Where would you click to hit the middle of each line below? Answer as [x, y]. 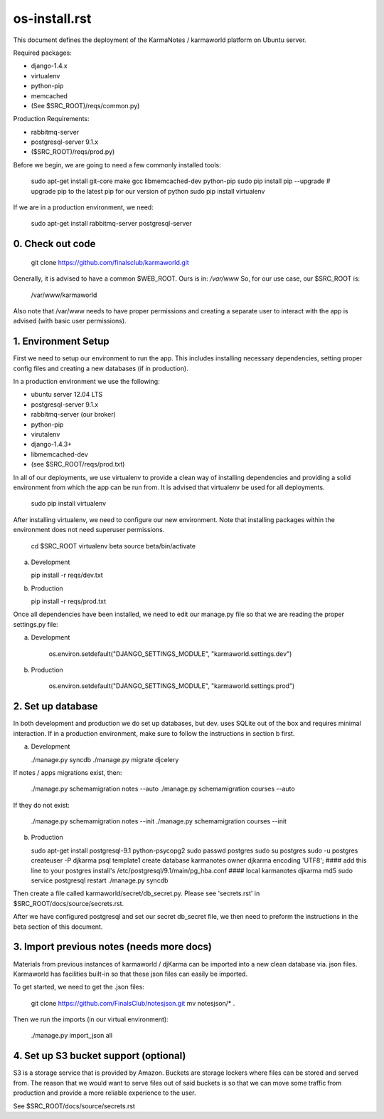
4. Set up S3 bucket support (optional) [100, 1056]
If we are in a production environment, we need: [83, 207]
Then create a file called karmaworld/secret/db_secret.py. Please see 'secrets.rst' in [137, 893]
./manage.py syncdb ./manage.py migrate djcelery [105, 759]
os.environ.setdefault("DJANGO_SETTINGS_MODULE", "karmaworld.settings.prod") [172, 686]
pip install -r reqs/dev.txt [67, 575]
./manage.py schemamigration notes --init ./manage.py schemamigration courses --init [159, 821]
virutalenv [46, 434]
